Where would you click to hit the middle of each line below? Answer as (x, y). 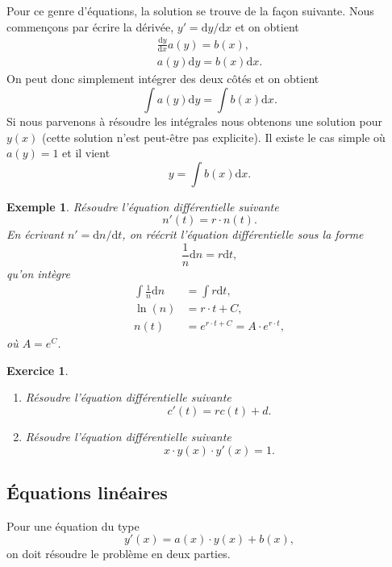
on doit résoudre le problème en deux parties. (119, 554)
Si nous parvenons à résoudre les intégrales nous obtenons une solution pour (194, 121)
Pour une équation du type (73, 525)
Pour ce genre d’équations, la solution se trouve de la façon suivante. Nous (190, 10)
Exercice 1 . (38, 370)
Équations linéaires (87, 492)
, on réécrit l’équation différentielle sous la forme (243, 234)
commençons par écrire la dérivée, (90, 26)
